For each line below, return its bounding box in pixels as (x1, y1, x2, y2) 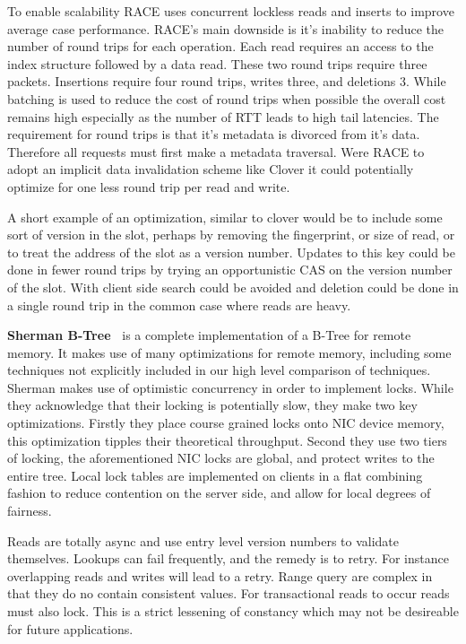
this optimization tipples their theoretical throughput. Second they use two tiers (7, 431, 447, 449)
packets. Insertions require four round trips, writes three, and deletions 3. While (7, 72, 446, 91)
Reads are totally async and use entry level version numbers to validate (7, 531, 400, 550)
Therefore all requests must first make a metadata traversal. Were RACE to (7, 142, 425, 161)
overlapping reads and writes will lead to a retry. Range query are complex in (7, 566, 433, 585)
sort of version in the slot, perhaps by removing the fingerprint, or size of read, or (7, 225, 455, 244)
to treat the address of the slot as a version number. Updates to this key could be (7, 242, 455, 261)
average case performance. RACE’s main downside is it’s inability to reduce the (7, 19, 444, 38)
